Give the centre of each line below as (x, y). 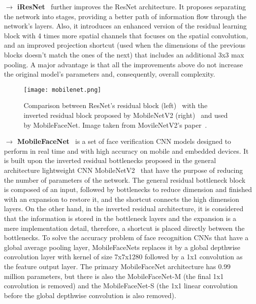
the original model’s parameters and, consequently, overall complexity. (110, 74)
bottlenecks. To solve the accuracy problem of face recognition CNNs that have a (126, 237)
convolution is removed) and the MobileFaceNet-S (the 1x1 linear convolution (121, 286)
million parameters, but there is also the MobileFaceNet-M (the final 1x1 (114, 276)
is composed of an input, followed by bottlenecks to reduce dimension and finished (128, 189)
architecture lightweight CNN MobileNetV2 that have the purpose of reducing (124, 170)
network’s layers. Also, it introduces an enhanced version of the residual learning (126, 26)
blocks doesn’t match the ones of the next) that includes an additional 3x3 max (124, 54)
